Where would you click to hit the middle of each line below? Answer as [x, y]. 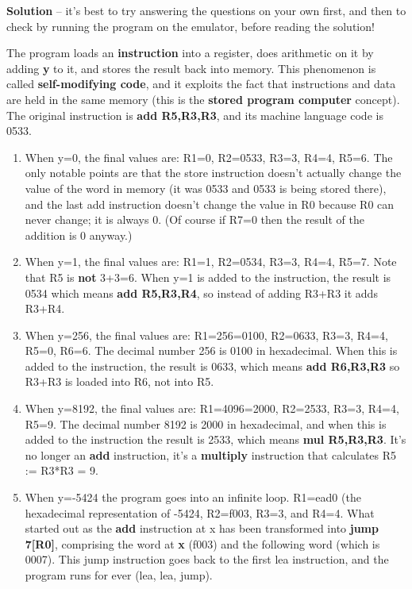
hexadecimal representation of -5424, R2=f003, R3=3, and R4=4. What [200, 512]
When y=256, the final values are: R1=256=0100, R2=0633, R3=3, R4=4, [206, 335]
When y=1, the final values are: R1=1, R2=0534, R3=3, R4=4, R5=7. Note [211, 262]
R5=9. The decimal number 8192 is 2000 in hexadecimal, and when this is [206, 423]
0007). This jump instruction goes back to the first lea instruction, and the [207, 559]
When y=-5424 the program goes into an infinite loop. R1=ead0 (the [193, 497]
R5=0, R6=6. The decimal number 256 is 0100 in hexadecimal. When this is [211, 350]
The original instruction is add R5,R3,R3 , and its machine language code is [195, 115]
